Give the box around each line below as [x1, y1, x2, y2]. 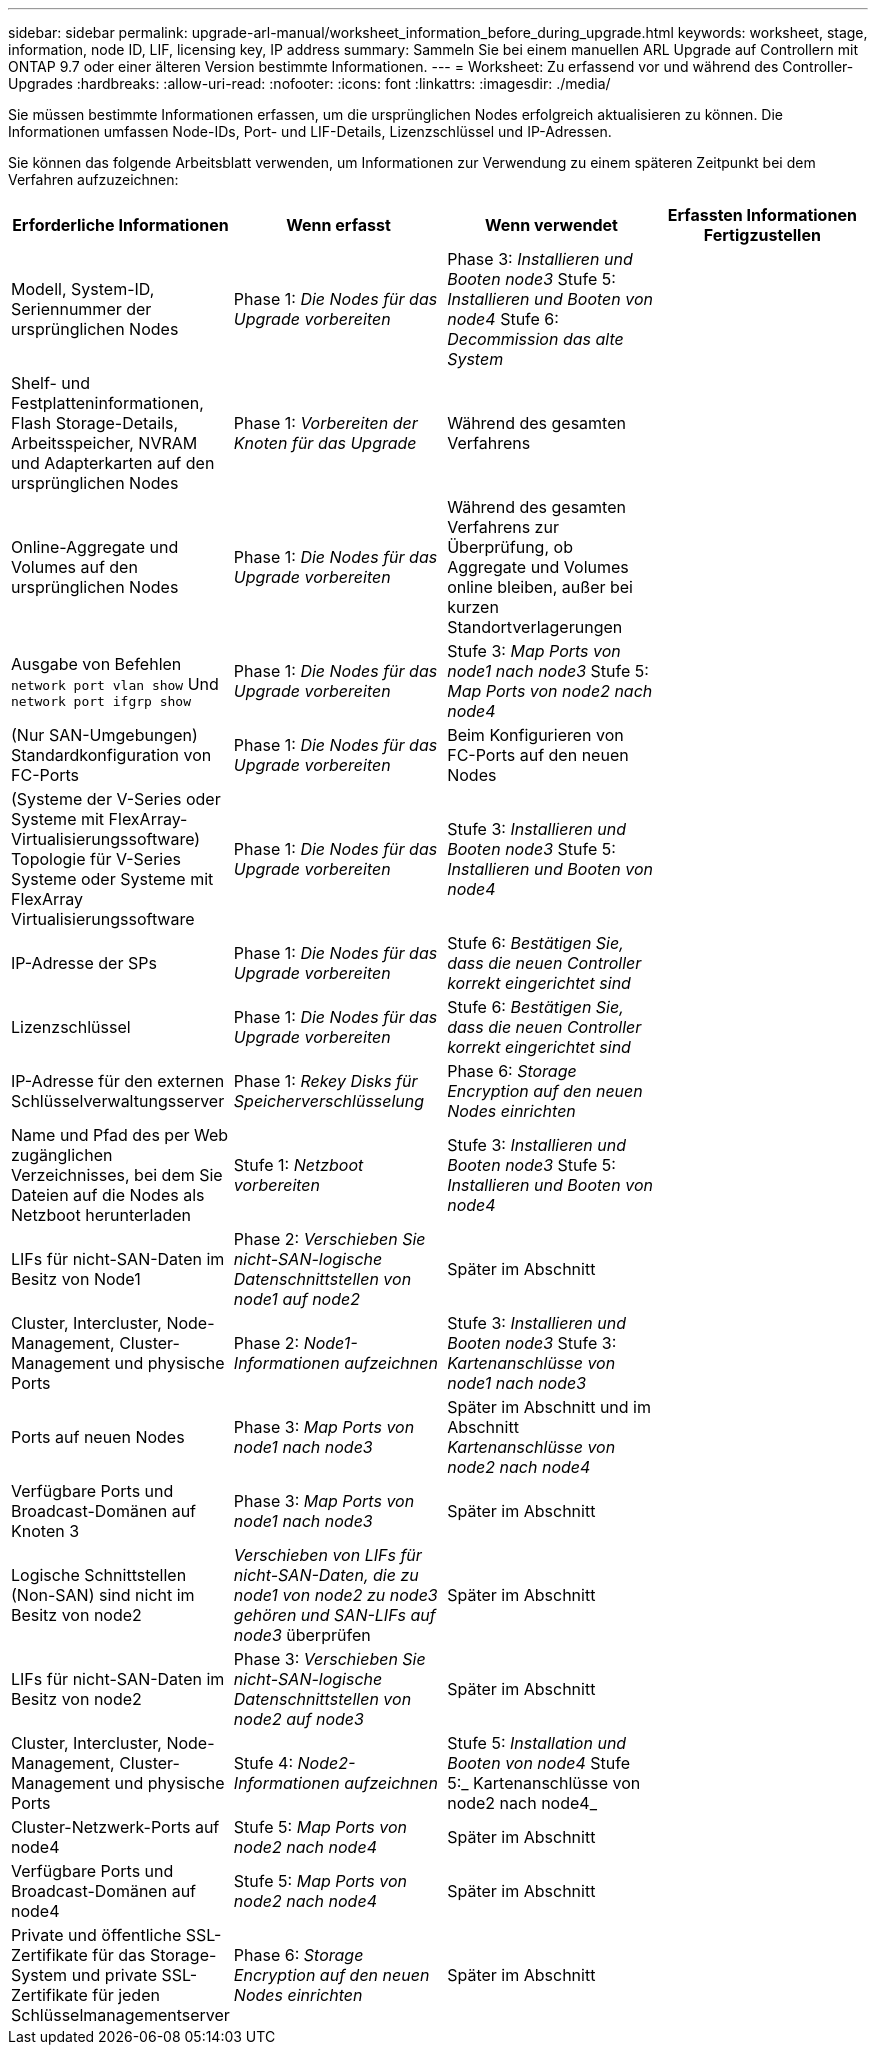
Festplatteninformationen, [11, 393, 204, 413]
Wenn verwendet [485, 215, 618, 235]
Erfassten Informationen [667, 205, 857, 225]
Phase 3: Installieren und [447, 249, 633, 269]
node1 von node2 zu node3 [233, 1585, 438, 1605]
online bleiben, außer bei [447, 577, 633, 597]
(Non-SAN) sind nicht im [11, 1585, 195, 1605]
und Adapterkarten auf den [11, 453, 215, 473]
